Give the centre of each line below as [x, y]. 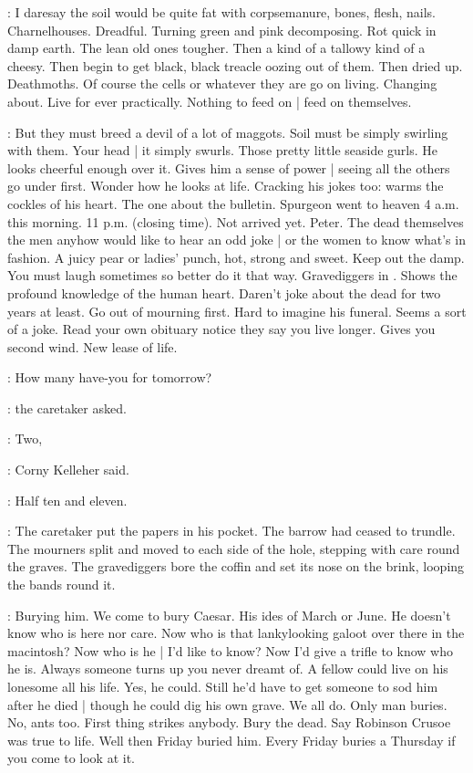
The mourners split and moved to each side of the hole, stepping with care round [234, 548]
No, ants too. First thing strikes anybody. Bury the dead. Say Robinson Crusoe [229, 722]
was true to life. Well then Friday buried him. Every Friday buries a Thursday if [231, 740]
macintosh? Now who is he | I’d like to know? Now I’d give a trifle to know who [230, 650]
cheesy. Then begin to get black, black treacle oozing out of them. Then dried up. [235, 65]
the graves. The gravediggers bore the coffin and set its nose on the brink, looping [236, 566]
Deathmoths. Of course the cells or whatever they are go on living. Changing [222, 84]
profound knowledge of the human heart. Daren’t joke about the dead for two [224, 292]
